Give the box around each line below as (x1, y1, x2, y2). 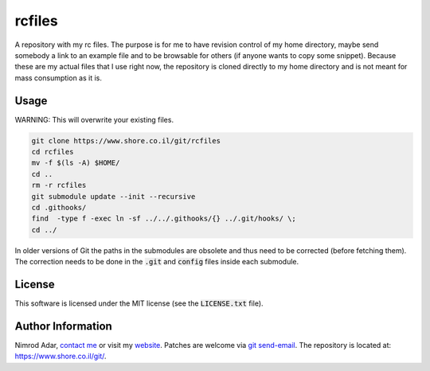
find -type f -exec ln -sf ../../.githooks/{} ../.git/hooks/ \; (31, 214, 296, 223)
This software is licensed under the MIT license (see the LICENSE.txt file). (14, 299, 264, 308)
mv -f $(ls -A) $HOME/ (31, 158, 120, 167)
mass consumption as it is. (14, 72, 103, 83)
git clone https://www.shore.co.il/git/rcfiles (31, 136, 221, 145)
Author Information (14, 319, 113, 333)
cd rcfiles (31, 147, 74, 156)
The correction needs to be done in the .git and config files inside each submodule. (14, 257, 299, 267)
